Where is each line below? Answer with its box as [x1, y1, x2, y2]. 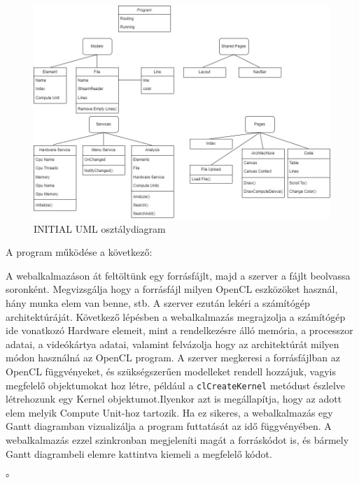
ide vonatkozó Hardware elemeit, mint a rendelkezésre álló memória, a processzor [6, 323, 353, 338]
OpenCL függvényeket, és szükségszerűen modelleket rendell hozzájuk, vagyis [6, 363, 336, 378]
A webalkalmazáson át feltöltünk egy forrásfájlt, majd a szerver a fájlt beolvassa [6, 268, 351, 282]
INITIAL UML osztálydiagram [34, 221, 166, 236]
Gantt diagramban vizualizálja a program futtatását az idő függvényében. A [6, 419, 332, 433]
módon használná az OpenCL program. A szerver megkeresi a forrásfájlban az [6, 350, 340, 365]
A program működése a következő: [6, 245, 153, 259]
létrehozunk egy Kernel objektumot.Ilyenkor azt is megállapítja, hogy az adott [6, 391, 342, 406]
